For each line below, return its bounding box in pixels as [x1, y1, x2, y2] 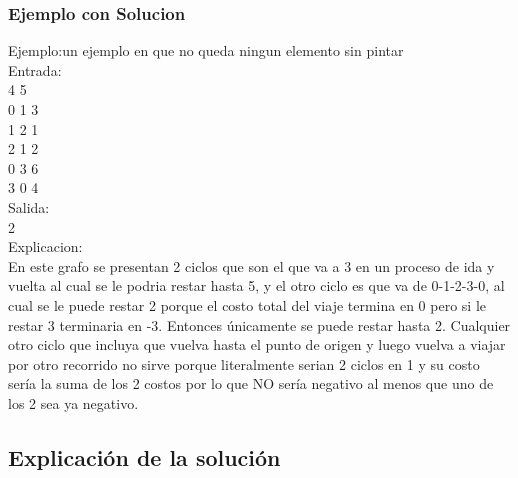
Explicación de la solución [8, 441, 281, 472]
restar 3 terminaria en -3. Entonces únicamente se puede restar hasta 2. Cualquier [8, 314, 511, 335]
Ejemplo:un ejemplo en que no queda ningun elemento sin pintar [8, 40, 404, 61]
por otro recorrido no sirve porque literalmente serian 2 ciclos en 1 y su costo [8, 353, 480, 374]
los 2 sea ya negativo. [8, 392, 139, 413]
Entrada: [8, 59, 62, 80]
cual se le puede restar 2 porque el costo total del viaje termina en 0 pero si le [8, 294, 487, 315]
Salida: [8, 196, 50, 217]
